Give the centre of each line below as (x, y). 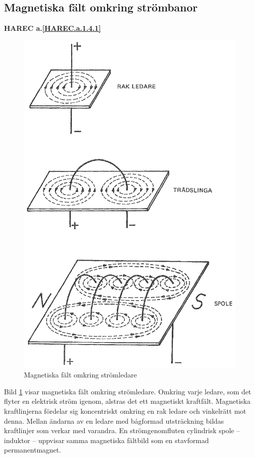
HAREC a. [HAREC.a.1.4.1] (53, 28)
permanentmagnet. (33, 450)
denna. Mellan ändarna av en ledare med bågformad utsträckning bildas (114, 420)
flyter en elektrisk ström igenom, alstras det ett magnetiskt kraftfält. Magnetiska (127, 401)
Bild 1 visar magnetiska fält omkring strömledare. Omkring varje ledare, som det (128, 391)
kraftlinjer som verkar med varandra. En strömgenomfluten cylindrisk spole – (122, 430)
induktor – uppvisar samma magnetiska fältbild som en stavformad (107, 440)
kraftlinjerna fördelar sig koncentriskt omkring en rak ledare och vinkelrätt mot (125, 411)
